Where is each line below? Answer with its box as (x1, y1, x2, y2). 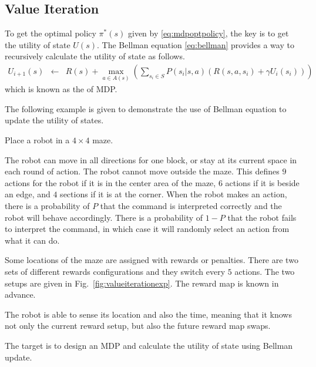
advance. (5, 288, 36, 301)
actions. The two (234, 265, 295, 277)
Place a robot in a (5, 134, 70, 146)
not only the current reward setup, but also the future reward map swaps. (5, 319, 271, 332)
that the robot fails (227, 211, 297, 223)
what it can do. (5, 234, 60, 246)
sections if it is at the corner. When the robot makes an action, (60, 188, 287, 200)
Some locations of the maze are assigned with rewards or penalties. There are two (5, 254, 298, 266)
